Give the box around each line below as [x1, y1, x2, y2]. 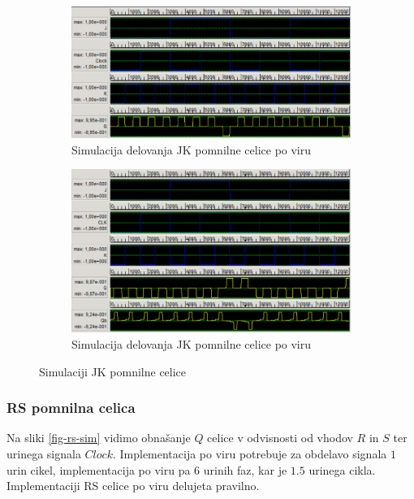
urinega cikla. [308, 461, 376, 478]
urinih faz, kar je [203, 461, 287, 478]
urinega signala [6, 445, 81, 462]
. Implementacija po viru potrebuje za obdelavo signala [112, 445, 387, 462]
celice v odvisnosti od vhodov [207, 429, 353, 446]
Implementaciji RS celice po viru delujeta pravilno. [6, 477, 260, 494]
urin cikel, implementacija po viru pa [6, 461, 191, 478]
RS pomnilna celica [6, 397, 136, 418]
